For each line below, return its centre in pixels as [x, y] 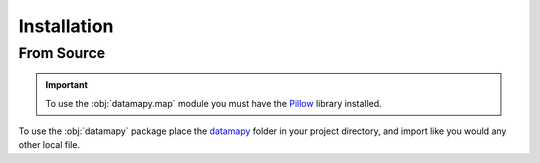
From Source [62, 53]
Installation [66, 26]
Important [67, 85]
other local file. [49, 145]
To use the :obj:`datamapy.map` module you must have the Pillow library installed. [213, 103]
